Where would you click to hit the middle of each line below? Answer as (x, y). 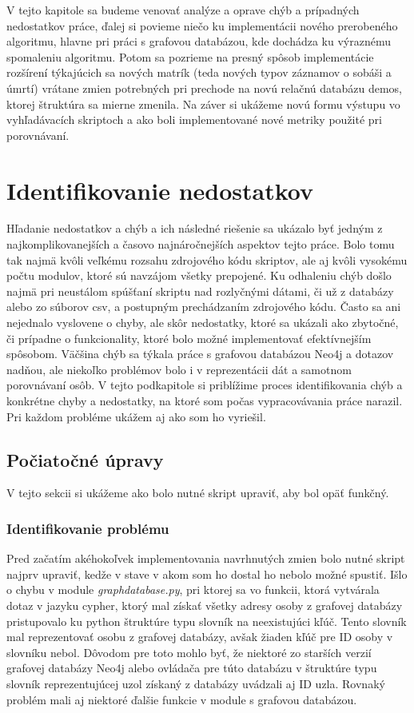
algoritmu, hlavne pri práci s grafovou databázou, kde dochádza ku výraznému (199, 41)
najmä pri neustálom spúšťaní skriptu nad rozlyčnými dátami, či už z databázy (200, 291)
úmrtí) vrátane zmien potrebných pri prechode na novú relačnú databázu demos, (205, 88)
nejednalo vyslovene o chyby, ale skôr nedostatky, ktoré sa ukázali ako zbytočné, (203, 323)
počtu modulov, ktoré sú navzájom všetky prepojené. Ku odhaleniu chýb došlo (199, 275)
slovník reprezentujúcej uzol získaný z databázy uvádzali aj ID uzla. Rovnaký (196, 683)
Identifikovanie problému (88, 528)
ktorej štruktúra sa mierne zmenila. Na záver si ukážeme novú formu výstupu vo (203, 104)
